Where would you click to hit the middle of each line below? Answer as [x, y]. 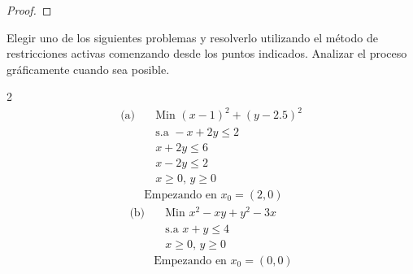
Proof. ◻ [29, 10]
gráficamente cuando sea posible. [88, 69]
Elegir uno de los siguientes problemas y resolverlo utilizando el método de [192, 37]
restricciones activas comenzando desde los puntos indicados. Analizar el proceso [207, 53]
